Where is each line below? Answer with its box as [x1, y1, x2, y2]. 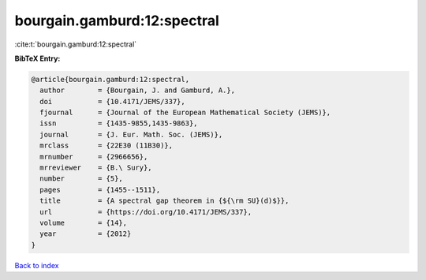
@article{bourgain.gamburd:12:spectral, [31, 75, 189, 84]
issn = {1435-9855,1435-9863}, [39, 119, 198, 128]
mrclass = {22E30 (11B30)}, [39, 141, 174, 150]
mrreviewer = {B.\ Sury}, [39, 163, 153, 173]
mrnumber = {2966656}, [39, 152, 148, 161]
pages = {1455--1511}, [39, 185, 161, 194]
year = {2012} [39, 230, 132, 238]
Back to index [14, 260, 59, 270]
